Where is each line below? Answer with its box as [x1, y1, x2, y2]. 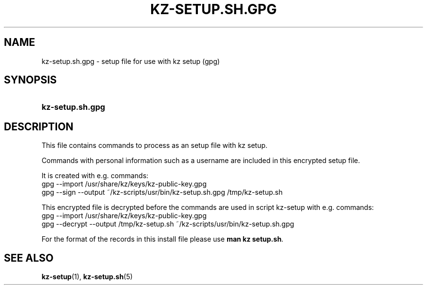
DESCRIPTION [4, 120, 74, 133]
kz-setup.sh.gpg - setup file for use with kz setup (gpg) [41, 57, 220, 65]
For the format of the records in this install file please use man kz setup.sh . [41, 235, 284, 244]
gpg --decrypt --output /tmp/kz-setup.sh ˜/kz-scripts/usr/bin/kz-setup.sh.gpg [41, 220, 294, 228]
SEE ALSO [4, 251, 54, 264]
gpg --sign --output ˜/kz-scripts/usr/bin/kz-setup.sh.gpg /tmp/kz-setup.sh [41, 188, 283, 197]
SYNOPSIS [4, 74, 57, 86]
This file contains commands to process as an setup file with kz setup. [41, 141, 268, 150]
